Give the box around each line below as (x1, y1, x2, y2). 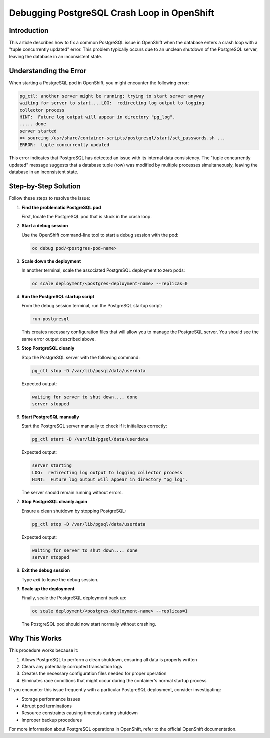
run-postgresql (32, 316, 69, 322)
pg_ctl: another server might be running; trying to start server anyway (19, 93, 204, 99)
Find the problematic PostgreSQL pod (21, 204, 101, 210)
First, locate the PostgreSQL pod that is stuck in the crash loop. (21, 213, 152, 219)
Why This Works (9, 634, 62, 643)
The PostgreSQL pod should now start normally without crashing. (21, 621, 157, 627)
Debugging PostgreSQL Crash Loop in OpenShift (9, 7, 214, 18)
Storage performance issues (21, 696, 81, 702)
